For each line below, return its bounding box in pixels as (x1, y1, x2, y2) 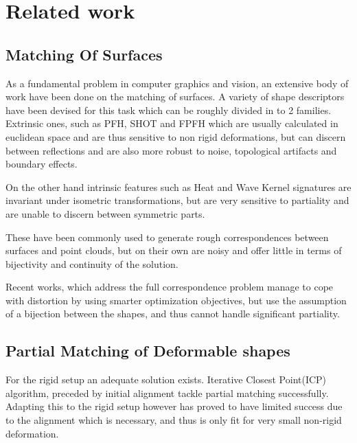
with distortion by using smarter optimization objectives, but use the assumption (5, 293, 347, 307)
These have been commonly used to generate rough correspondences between (5, 229, 329, 244)
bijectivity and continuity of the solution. (5, 256, 178, 271)
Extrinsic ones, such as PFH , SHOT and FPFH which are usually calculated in (5, 116, 338, 130)
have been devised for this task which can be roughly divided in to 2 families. (5, 102, 332, 117)
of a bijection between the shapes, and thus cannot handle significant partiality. (5, 306, 340, 321)
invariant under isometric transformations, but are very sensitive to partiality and (5, 193, 349, 207)
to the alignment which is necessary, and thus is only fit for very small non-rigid (5, 413, 342, 427)
